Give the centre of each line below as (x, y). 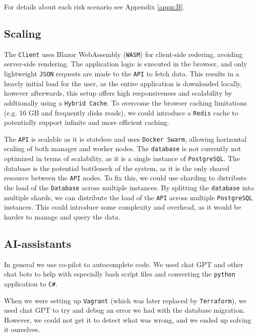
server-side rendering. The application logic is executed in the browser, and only (126, 64)
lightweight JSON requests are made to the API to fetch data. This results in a (122, 74)
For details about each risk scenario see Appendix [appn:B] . (95, 6)
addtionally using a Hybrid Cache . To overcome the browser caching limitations (126, 102)
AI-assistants (38, 243)
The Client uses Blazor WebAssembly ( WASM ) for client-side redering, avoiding (124, 54)
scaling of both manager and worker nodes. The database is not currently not (123, 148)
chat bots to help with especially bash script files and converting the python (120, 274)
